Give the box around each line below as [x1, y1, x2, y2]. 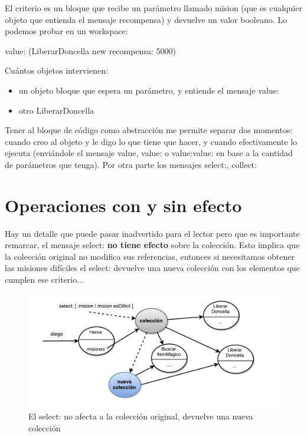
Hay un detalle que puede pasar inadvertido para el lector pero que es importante [5, 227, 300, 239]
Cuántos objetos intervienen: [5, 64, 108, 77]
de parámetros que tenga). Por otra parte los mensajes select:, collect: [5, 158, 257, 170]
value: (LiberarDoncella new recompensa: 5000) [5, 44, 176, 57]
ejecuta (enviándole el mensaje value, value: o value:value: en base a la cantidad [5, 147, 293, 159]
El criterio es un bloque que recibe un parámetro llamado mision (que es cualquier [5, 2, 302, 14]
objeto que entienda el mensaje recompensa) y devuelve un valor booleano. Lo [5, 13, 287, 25]
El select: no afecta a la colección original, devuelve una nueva [28, 410, 253, 422]
